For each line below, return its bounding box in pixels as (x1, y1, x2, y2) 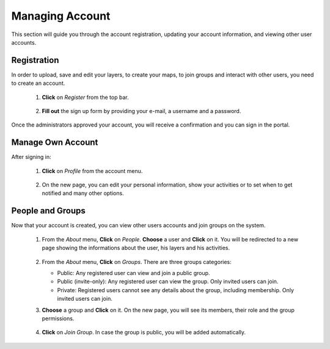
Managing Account (11, 9, 111, 23)
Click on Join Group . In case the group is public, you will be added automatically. (42, 329, 246, 336)
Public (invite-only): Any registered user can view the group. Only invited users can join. (57, 278, 279, 285)
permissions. (42, 315, 75, 322)
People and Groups (11, 205, 86, 216)
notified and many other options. (42, 189, 125, 197)
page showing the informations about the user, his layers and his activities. (42, 244, 230, 252)
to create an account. (11, 79, 65, 87)
